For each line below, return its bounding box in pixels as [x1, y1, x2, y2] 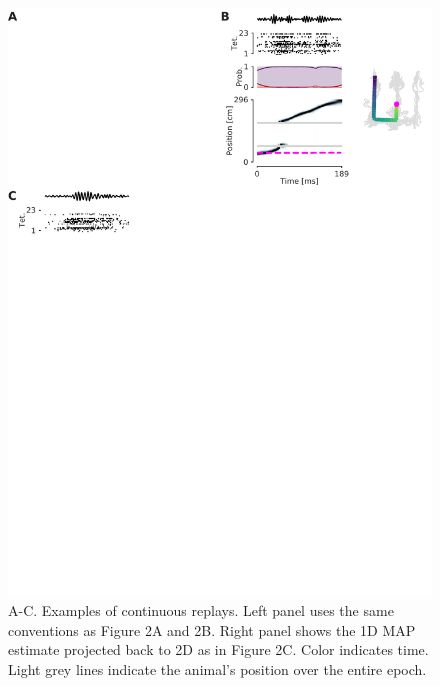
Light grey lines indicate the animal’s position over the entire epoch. [8, 658, 427, 679]
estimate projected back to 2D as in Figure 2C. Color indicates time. [8, 639, 429, 660]
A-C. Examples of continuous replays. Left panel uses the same [8, 599, 394, 620]
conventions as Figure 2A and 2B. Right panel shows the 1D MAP [8, 619, 416, 640]
